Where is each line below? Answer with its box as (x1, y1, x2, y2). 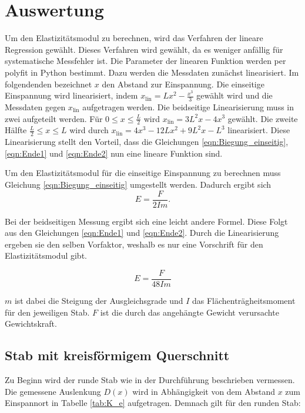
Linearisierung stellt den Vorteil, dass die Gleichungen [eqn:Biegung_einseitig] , (5, 136, 289, 148)
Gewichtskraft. (5, 317, 57, 330)
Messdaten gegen (5, 100, 66, 113)
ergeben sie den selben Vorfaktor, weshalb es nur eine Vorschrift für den (5, 238, 263, 250)
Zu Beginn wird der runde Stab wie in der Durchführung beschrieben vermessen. (5, 374, 295, 386)
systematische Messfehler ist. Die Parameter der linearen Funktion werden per (5, 55, 286, 67)
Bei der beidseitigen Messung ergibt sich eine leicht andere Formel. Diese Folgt (5, 215, 288, 227)
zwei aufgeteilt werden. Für (5, 112, 103, 124)
